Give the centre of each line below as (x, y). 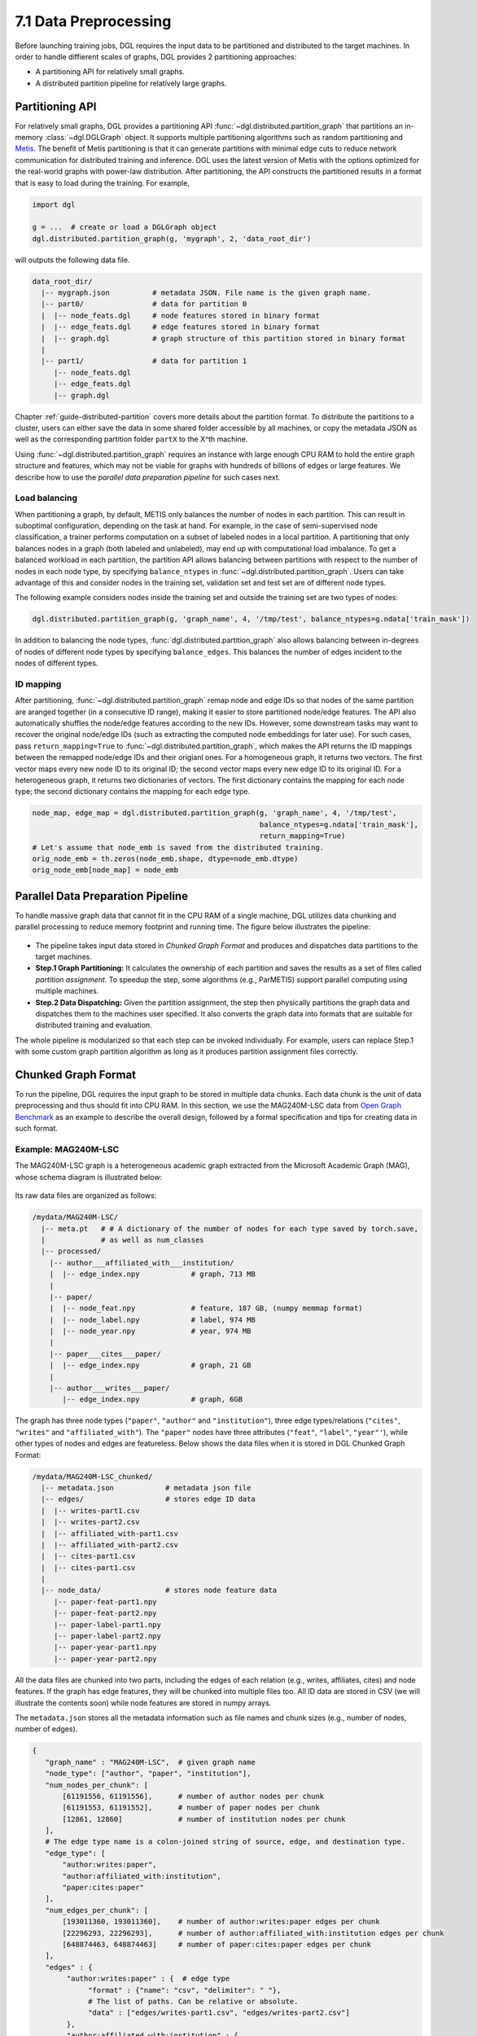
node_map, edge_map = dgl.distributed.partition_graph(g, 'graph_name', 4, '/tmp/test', (215, 813)
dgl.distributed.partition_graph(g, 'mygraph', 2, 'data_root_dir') (172, 239)
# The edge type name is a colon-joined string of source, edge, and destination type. (225, 1842)
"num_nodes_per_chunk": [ (97, 1785)
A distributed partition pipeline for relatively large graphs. (131, 83)
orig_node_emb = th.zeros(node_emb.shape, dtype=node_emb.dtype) (165, 858)
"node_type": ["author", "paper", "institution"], (148, 1774)
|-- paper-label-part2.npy (107, 1636)
